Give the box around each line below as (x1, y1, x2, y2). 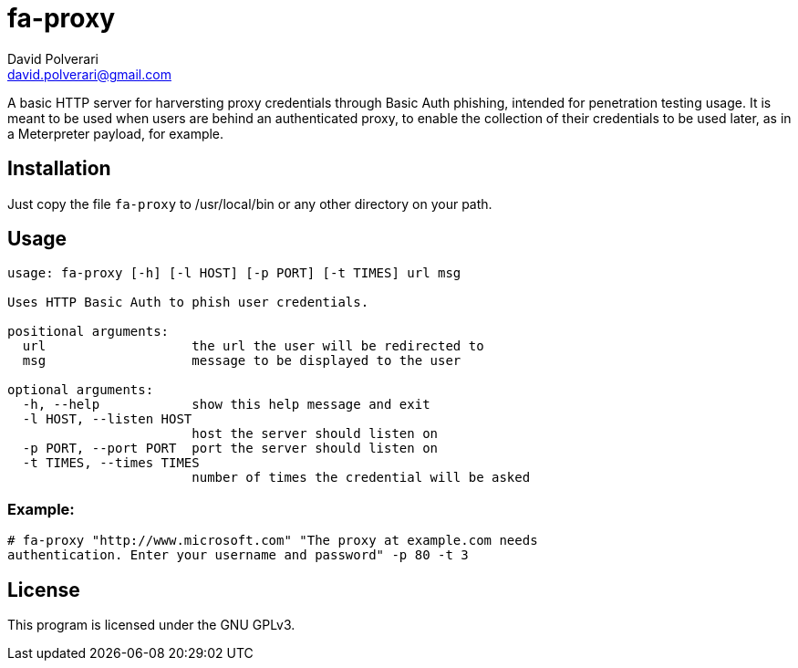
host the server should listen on (192, 426, 439, 442)
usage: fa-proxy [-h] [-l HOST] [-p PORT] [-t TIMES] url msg (7, 266, 461, 281)
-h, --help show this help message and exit (22, 397, 430, 412)
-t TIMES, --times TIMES (22, 455, 200, 471)
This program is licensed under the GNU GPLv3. (7, 617, 295, 633)
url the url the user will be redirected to (22, 339, 484, 354)
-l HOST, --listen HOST (22, 412, 192, 427)
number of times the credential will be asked (192, 470, 531, 485)
